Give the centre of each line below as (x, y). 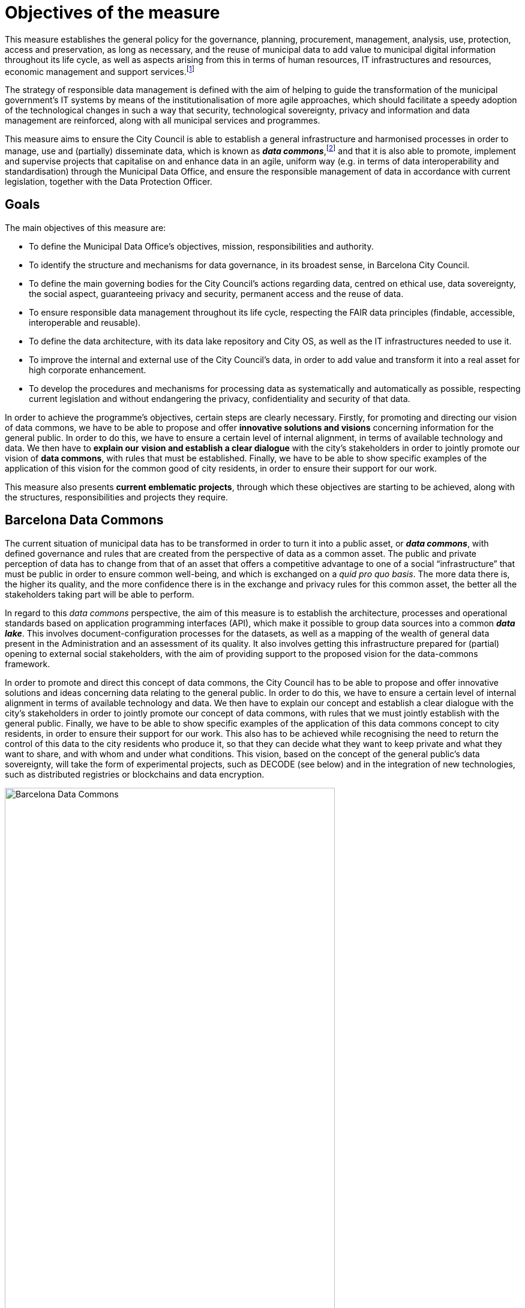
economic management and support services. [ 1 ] (100, 70)
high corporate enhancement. (88, 370)
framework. (28, 664)
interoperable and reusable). (85, 322)
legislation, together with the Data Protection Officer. (109, 182)
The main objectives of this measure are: (85, 227)
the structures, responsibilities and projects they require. (116, 497)
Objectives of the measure (112, 13)
